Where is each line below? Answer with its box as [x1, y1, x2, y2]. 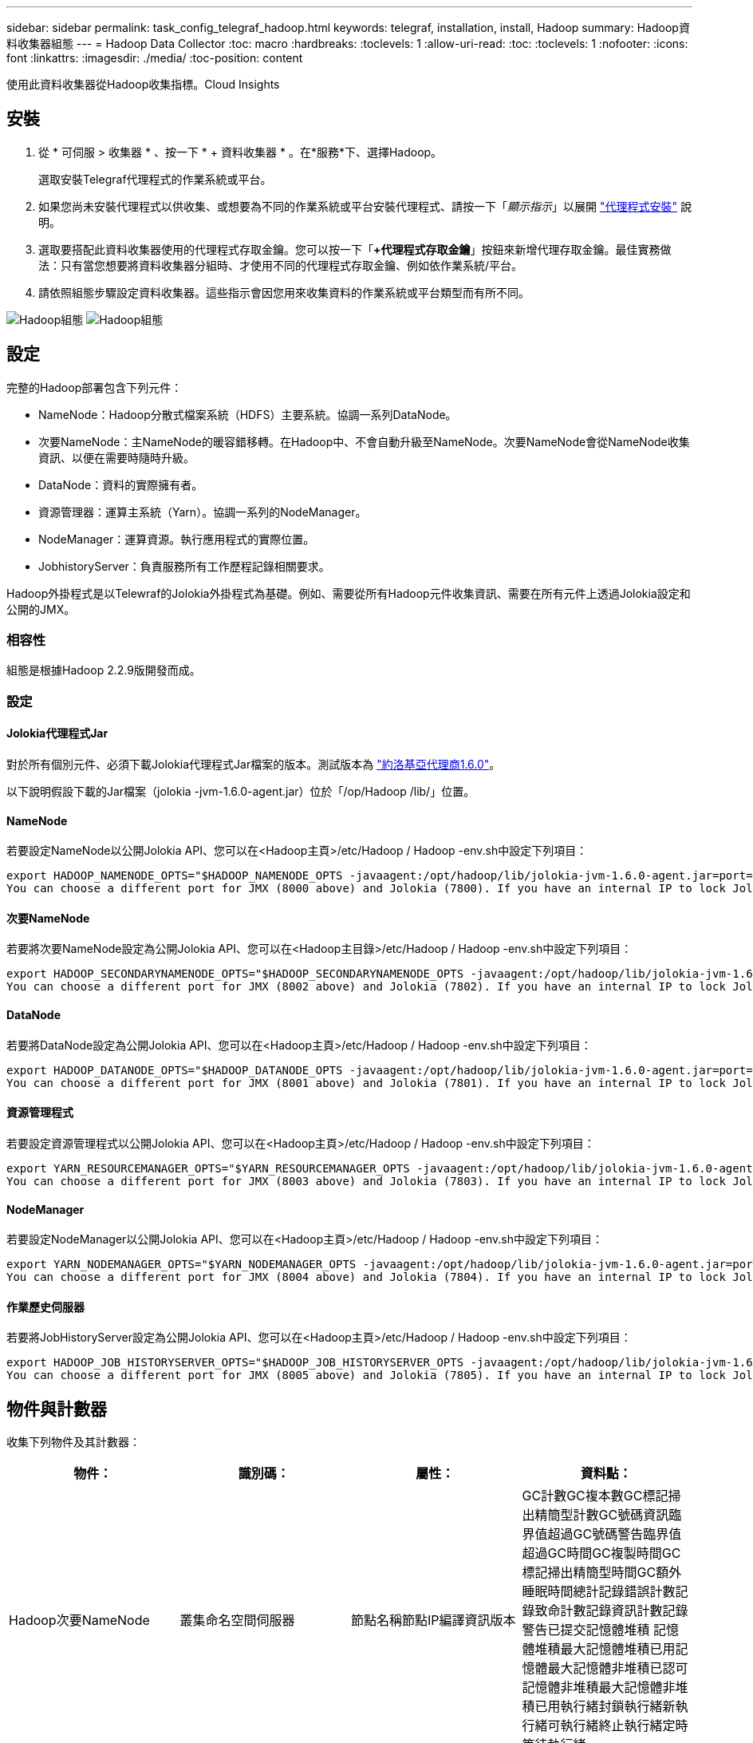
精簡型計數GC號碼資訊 [534, 1507, 669, 1524]
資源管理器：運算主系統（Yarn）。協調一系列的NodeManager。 [38, 504, 367, 519]
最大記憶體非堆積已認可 [547, 1660, 688, 1677]
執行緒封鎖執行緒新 [560, 1698, 676, 1715]
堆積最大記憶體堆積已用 [534, 1641, 676, 1658]
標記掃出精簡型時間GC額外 [522, 1564, 682, 1581]
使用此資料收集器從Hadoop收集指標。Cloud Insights [6, 77, 280, 91]
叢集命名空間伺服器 [179, 1612, 295, 1629]
